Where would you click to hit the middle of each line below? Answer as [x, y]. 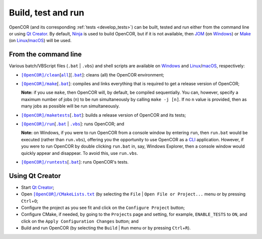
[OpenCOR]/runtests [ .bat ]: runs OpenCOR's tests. [75, 162]
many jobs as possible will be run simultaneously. [70, 106]
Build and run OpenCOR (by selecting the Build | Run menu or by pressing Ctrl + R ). [106, 228]
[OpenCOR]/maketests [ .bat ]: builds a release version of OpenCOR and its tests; [104, 115]
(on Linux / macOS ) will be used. [40, 41]
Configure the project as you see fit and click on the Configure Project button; [103, 208]
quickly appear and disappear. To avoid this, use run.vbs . [80, 153]
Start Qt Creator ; [38, 187]
